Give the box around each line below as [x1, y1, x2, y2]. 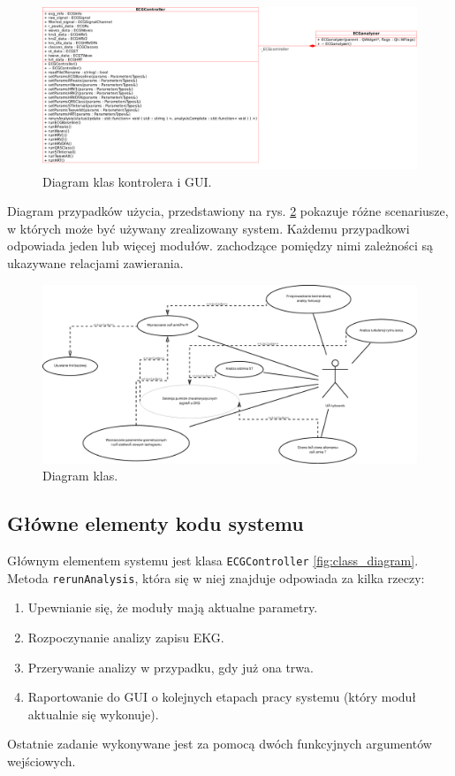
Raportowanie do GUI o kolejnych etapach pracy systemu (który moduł [27, 688, 417, 706]
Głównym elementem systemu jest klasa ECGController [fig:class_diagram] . [7, 551, 419, 570]
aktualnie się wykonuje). [27, 704, 159, 723]
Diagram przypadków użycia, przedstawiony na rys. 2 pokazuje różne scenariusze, [7, 202, 449, 220]
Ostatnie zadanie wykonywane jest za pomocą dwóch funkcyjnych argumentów [7, 734, 432, 753]
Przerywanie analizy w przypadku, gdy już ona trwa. [27, 657, 314, 676]
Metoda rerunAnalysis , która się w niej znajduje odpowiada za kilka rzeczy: [7, 568, 425, 587]
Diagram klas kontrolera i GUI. [42, 172, 212, 190]
